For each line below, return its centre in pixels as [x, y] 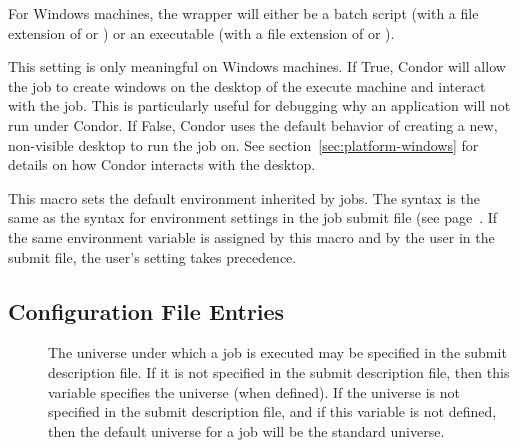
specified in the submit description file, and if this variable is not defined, [272, 411]
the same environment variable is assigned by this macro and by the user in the [251, 236]
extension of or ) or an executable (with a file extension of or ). [201, 32]
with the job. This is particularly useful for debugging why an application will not [259, 105]
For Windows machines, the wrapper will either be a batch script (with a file [243, 13]
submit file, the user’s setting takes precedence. [152, 256]
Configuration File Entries [146, 310]
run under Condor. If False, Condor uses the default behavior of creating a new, [253, 124]
